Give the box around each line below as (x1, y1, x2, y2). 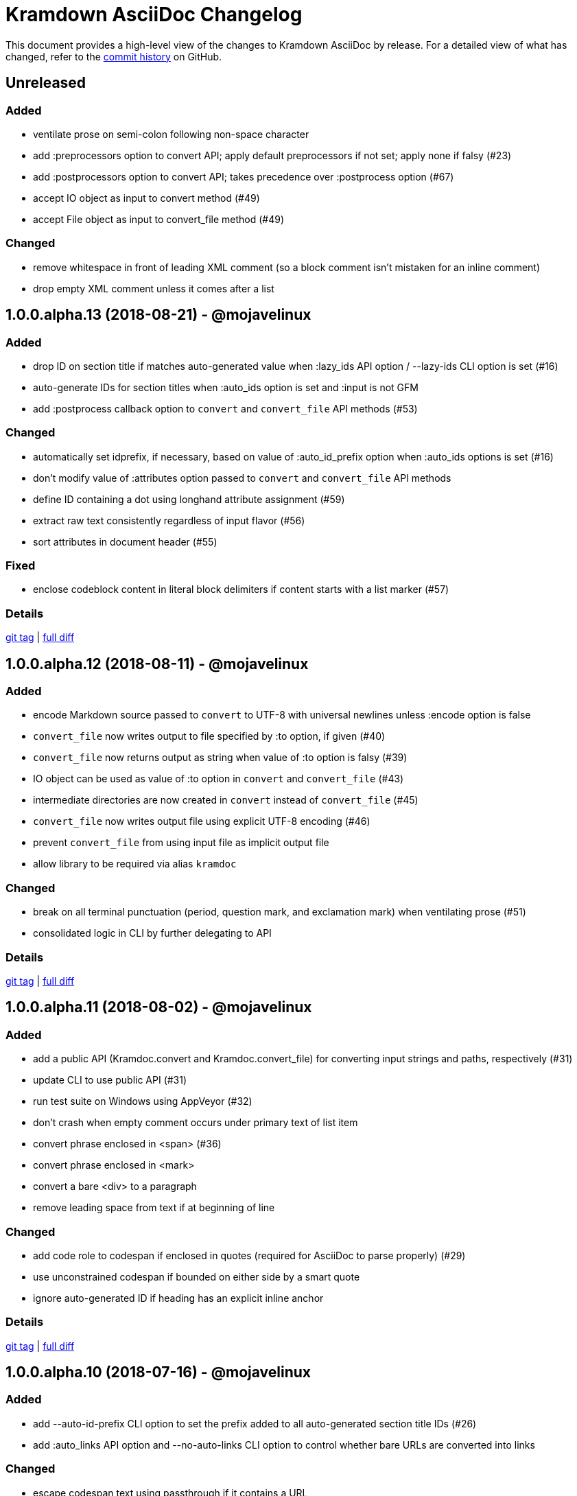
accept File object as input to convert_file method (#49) (33, 213, 285, 225)
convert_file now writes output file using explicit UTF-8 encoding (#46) (33, 815, 370, 828)
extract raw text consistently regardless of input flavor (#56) (33, 514, 305, 526)
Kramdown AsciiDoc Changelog (5, 3, 303, 26)
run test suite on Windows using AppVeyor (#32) (33, 1095, 252, 1108)
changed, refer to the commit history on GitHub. (5, 50, 222, 62)
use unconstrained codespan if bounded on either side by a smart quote (33, 1270, 360, 1283)
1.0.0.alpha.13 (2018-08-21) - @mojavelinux (5, 306, 311, 324)
